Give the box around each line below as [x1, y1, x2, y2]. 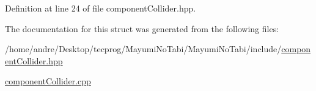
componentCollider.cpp [5, 75, 91, 87]
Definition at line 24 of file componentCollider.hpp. [5, 2, 196, 14]
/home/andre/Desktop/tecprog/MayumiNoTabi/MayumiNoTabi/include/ [5, 42, 282, 55]
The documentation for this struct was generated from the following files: [5, 22, 279, 35]
